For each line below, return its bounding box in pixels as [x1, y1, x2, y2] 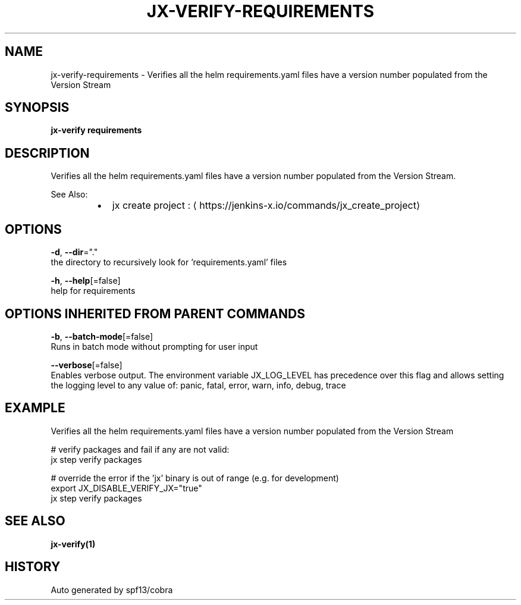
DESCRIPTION [5, 145, 90, 161]
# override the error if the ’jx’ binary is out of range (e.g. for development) [51, 472, 339, 483]
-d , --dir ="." [51, 247, 98, 258]
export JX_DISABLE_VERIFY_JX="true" [51, 482, 202, 493]
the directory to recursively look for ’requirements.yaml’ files [51, 257, 287, 268]
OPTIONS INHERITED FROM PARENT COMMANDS [5, 306, 305, 321]
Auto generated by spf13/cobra [51, 584, 173, 595]
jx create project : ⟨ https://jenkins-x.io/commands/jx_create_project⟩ [112, 199, 420, 212]
